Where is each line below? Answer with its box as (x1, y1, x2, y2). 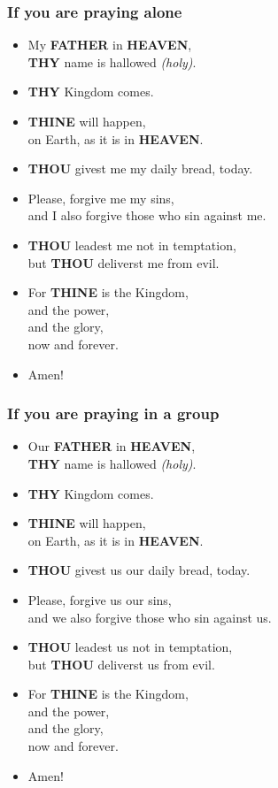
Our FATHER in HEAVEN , (27, 437, 196, 455)
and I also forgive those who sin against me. (27, 206, 266, 225)
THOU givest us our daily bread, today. (27, 561, 251, 579)
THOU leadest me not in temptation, (27, 235, 236, 254)
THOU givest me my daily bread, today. (27, 159, 253, 178)
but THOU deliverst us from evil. (27, 654, 215, 673)
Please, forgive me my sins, (27, 188, 174, 207)
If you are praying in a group (7, 402, 220, 425)
